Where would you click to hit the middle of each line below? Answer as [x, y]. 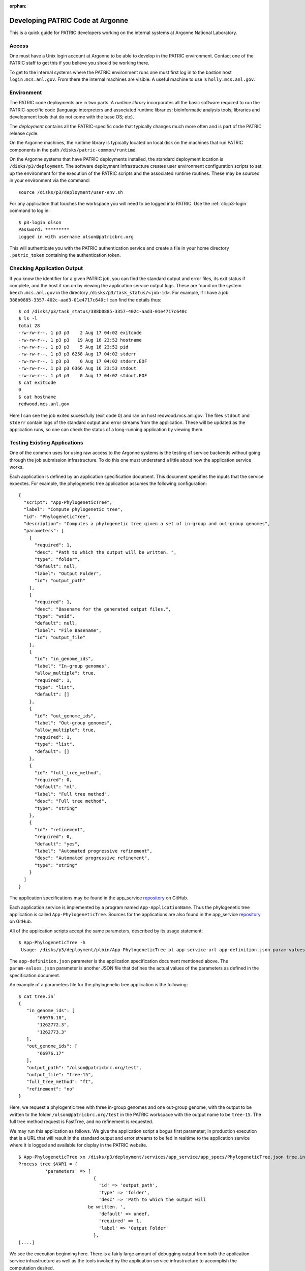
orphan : [18, 6]
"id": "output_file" [60, 638]
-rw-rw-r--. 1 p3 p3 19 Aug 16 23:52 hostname [80, 340]
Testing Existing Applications [47, 443]
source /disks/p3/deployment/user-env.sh [71, 192]
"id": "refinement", [60, 829]
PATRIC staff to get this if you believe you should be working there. [79, 63]
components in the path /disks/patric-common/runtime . [73, 149]
